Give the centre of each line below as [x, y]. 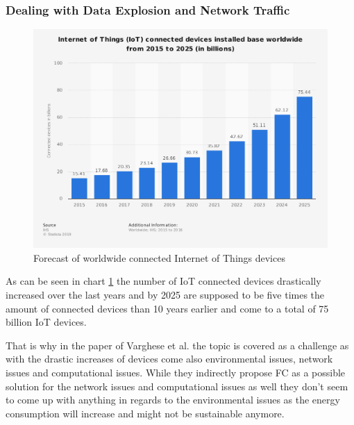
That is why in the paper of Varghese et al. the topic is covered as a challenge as [177, 345]
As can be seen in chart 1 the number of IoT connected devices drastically [163, 281]
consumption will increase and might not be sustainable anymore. [145, 413]
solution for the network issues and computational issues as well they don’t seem [177, 386]
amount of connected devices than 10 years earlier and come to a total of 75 [167, 308]
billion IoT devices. [46, 322]
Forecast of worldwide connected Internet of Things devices [159, 257]
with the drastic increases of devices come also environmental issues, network [169, 359]
